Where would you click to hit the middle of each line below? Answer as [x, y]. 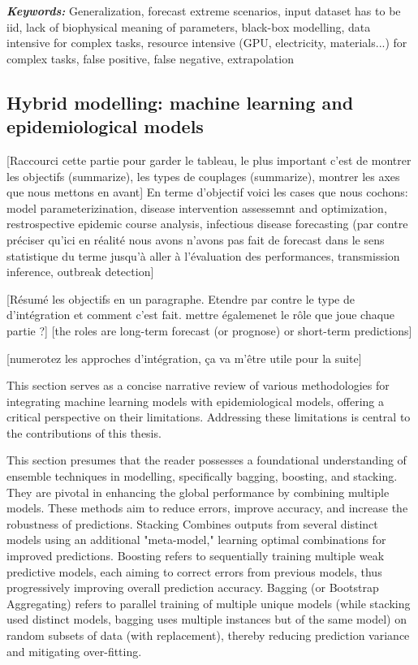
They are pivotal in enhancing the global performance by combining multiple [198, 492]
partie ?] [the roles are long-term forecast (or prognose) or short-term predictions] [209, 330]
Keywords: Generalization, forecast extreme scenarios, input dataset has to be [204, 11]
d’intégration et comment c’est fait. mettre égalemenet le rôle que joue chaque [201, 315]
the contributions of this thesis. [84, 432]
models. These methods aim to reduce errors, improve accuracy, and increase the [207, 508]
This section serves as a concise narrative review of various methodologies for [198, 385]
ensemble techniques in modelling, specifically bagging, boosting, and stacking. [202, 476]
